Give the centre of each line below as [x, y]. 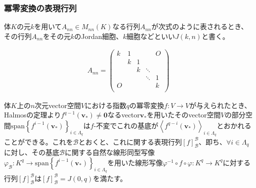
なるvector [124, 115]
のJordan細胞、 [99, 36]
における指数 [106, 105]
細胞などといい [150, 36]
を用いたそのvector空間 [184, 115]
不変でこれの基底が [127, 125]
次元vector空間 [58, 105]
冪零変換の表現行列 [41, 8]
